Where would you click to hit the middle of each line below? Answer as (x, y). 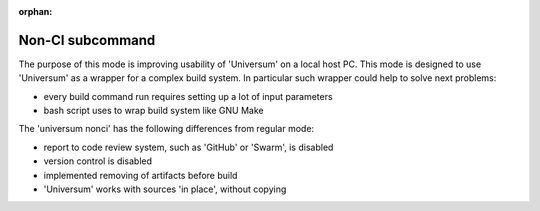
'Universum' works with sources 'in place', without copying (165, 189)
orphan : (35, 11)
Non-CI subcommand (87, 40)
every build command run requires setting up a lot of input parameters (188, 96)
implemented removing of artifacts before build (140, 175)
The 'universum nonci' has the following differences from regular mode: (166, 129)
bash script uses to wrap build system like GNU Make (153, 111)
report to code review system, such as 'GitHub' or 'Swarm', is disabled (188, 147)
